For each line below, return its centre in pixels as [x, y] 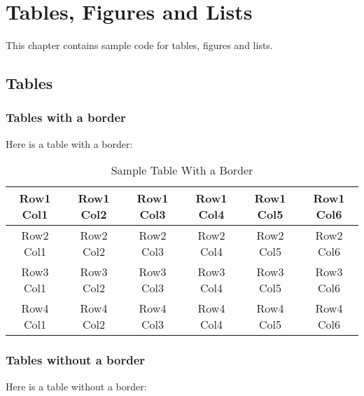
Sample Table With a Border [182, 170]
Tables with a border [66, 117]
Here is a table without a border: [76, 386]
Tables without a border [76, 360]
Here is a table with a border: [69, 143]
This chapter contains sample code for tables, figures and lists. [139, 45]
